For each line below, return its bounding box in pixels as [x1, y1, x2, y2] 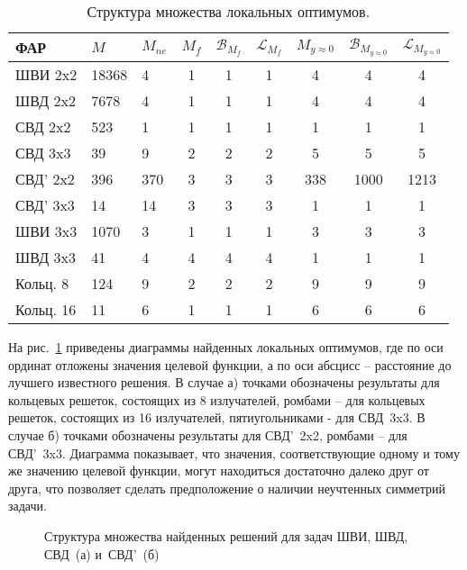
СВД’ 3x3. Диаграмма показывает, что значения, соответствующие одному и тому [8, 443, 460, 462]
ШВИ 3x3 [15, 221, 78, 241]
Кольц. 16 [15, 299, 77, 320]
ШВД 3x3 [15, 247, 76, 267]
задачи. [8, 496, 47, 515]
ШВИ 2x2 [15, 64, 78, 85]
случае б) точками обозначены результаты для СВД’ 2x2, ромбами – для [8, 425, 407, 444]
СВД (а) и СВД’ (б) [44, 544, 160, 563]
